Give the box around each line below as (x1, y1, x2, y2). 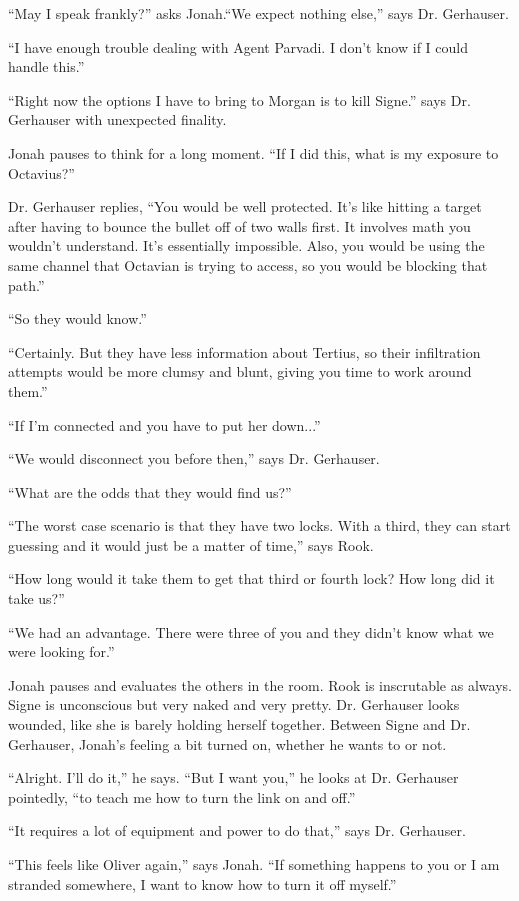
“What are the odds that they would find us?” (8, 481, 292, 502)
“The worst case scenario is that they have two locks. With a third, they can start (8, 515, 511, 536)
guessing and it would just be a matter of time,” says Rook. (8, 534, 374, 555)
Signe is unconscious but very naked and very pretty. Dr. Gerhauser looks (8, 694, 460, 715)
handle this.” (8, 56, 85, 77)
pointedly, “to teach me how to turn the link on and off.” (8, 786, 356, 807)
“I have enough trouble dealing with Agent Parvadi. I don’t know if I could (8, 36, 468, 57)
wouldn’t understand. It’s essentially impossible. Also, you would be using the (8, 235, 485, 256)
